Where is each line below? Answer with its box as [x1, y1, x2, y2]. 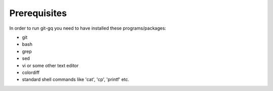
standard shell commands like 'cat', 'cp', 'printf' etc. [22, 76, 129, 82]
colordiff [22, 69, 40, 75]
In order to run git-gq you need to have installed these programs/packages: [9, 25, 166, 31]
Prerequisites [9, 8, 67, 19]
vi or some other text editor [22, 62, 79, 68]
